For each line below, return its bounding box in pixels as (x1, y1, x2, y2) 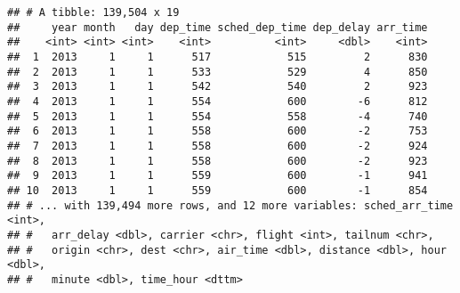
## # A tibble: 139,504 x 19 (7, 6, 180, 19)
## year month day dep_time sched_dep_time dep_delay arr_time (7, 20, 428, 34)
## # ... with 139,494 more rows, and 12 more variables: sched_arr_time (7, 199, 454, 212)
